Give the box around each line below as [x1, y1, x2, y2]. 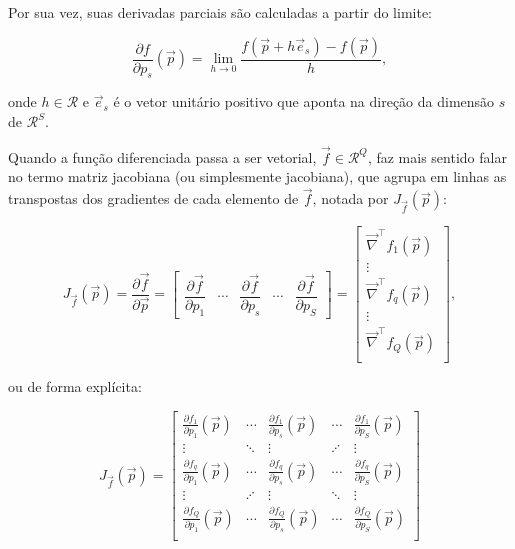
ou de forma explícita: [8, 376, 142, 397]
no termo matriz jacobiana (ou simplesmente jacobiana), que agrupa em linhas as [8, 166, 507, 187]
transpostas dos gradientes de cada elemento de [8, 188, 299, 209]
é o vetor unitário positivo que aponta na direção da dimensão [113, 91, 495, 112]
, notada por [312, 188, 389, 209]
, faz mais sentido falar [367, 146, 507, 167]
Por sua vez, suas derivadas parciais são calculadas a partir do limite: [8, 2, 433, 22]
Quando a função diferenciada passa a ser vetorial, [8, 146, 317, 167]
